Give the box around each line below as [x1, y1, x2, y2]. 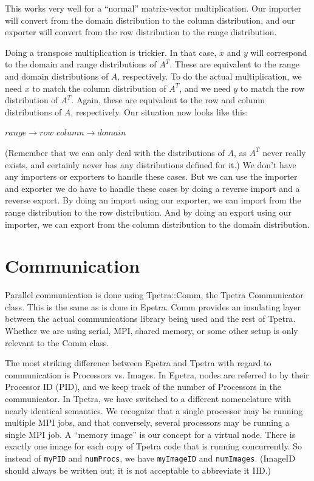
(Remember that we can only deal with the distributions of [5, 146, 225, 159]
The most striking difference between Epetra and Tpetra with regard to [5, 356, 271, 369]
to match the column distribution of [32, 81, 166, 94]
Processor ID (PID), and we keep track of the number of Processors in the [5, 380, 281, 393]
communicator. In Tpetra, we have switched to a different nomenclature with [5, 392, 292, 404]
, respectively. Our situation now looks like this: [70, 105, 248, 118]
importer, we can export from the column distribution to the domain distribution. [5, 217, 310, 230]
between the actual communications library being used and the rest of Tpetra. [5, 312, 296, 325]
